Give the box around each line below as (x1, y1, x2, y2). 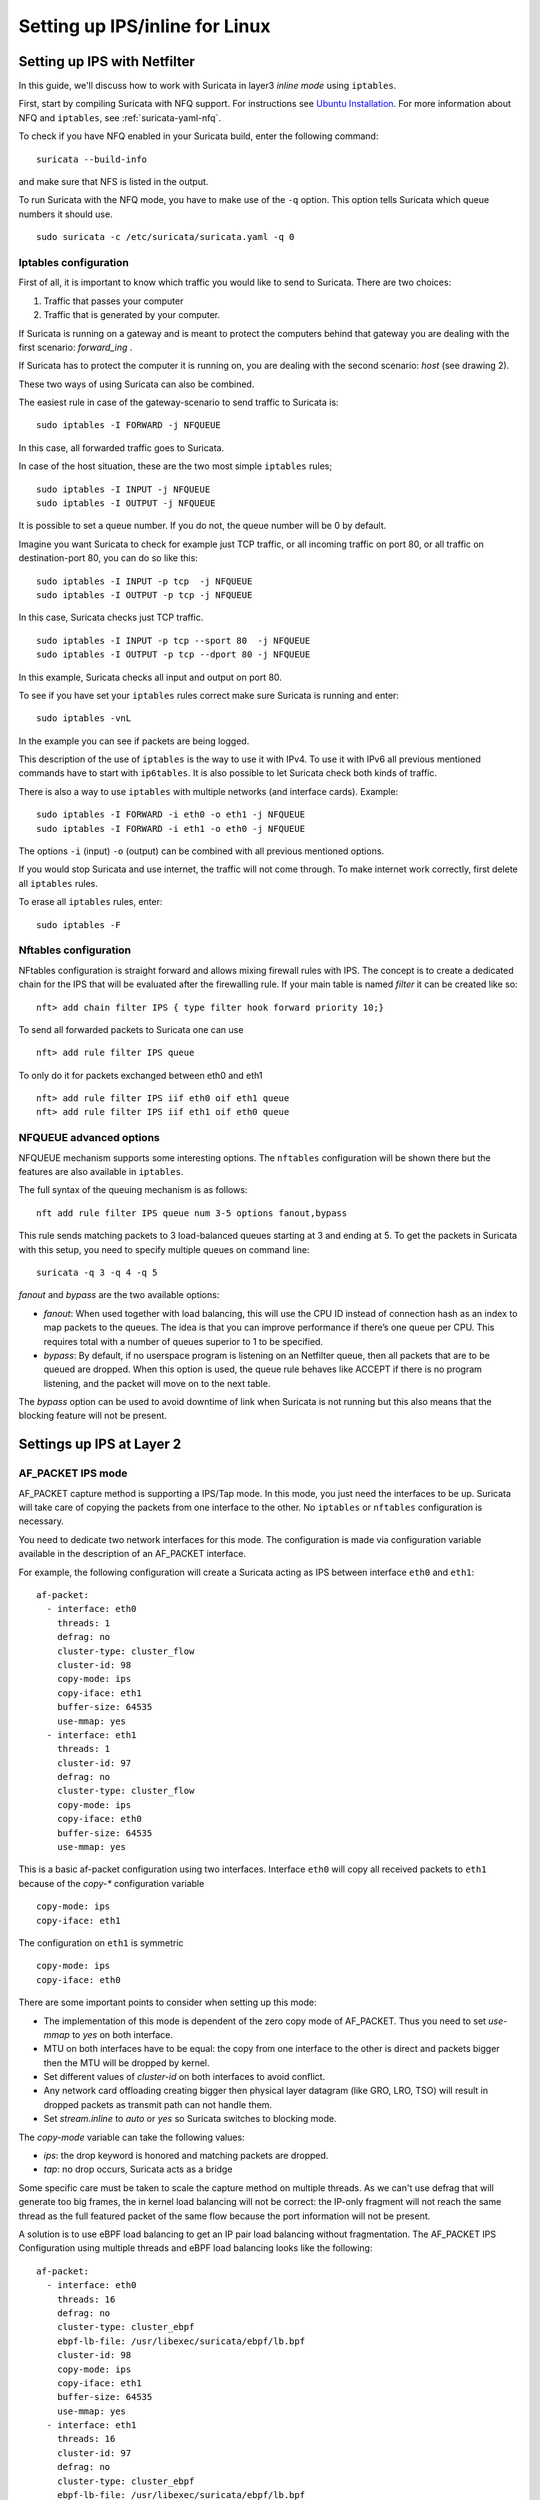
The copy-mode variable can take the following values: (18, 2131, 245, 2143)
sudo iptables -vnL (36, 713, 132, 724)
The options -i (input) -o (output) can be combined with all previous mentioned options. (18, 845, 385, 857)
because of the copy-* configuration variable (18, 1877, 205, 1889)
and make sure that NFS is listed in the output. (18, 176, 209, 188)
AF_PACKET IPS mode (18, 1466, 128, 1480)
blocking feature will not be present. (18, 1410, 167, 1422)
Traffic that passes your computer (43, 295, 184, 307)
